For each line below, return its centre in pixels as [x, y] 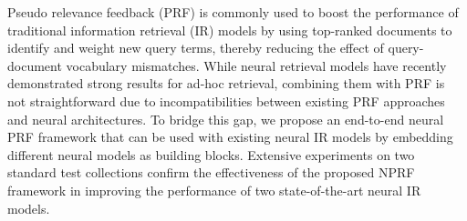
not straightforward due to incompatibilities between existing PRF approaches [226, 100]
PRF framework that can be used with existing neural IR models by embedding [230, 137]
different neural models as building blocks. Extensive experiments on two [211, 154]
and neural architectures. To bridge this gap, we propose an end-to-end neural [226, 119]
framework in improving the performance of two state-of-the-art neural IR [214, 190]
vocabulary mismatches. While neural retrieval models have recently [256, 65]
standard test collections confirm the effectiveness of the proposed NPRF [211, 172]
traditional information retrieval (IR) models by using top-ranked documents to [230, 30]
